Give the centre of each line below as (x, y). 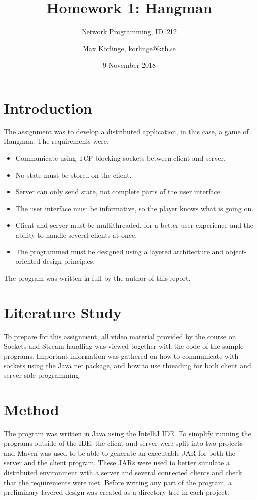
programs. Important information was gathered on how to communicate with (121, 355)
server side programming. (43, 375)
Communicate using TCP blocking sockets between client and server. (121, 158)
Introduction (48, 107)
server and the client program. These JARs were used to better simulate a (117, 462)
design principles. (69, 261)
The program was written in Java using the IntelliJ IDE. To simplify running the (128, 433)
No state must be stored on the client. (74, 175)
